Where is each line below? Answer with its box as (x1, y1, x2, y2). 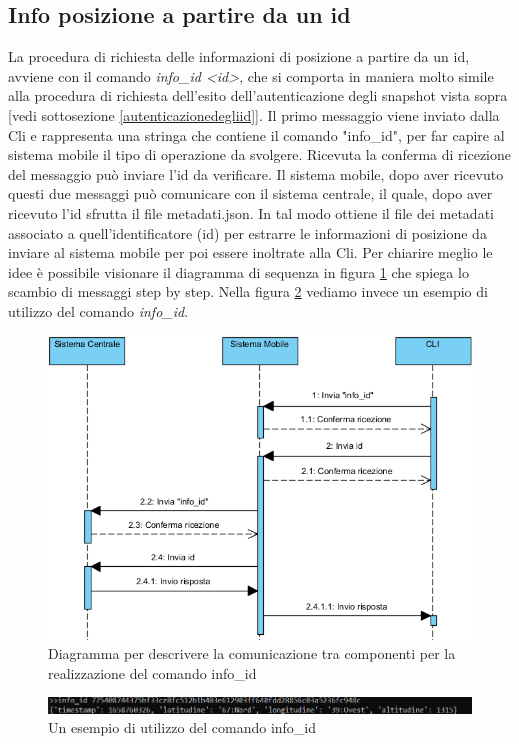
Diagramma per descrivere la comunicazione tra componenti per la (48, 643, 456, 664)
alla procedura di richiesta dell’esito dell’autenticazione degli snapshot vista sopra (8, 85, 508, 106)
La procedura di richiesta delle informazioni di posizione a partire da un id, (8, 46, 470, 67)
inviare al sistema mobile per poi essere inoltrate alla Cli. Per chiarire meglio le (8, 242, 493, 263)
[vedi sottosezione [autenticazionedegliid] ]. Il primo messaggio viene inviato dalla (8, 104, 500, 125)
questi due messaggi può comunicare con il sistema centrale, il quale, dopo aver (8, 183, 493, 204)
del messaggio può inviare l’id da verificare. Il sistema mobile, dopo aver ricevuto (8, 163, 504, 184)
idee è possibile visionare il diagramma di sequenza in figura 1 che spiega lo (8, 261, 469, 282)
